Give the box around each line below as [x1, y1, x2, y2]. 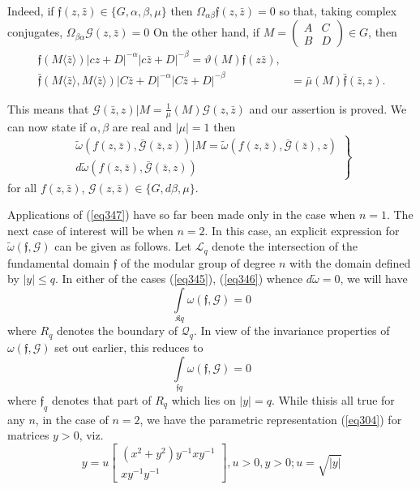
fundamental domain [7, 254, 110, 271]
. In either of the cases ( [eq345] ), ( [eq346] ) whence [55, 270, 303, 287]
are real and [112, 118, 172, 135]
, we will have [340, 270, 408, 287]
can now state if [7, 118, 87, 135]
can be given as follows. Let [54, 238, 192, 255]
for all [7, 178, 37, 195]
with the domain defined [289, 254, 411, 271]
